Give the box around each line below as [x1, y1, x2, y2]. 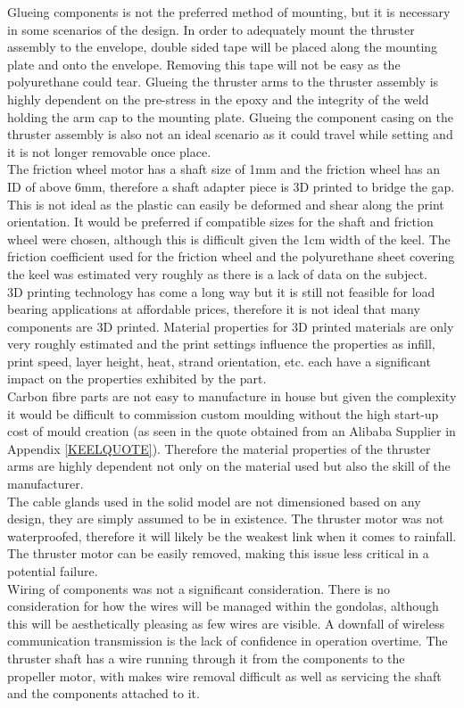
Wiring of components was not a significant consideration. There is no [7, 579, 391, 597]
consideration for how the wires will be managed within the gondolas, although [7, 597, 439, 615]
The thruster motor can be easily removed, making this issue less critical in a [7, 544, 429, 563]
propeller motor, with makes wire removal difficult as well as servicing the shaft [7, 666, 442, 685]
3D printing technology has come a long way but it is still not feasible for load [7, 282, 435, 300]
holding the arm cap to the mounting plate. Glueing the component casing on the [7, 107, 453, 126]
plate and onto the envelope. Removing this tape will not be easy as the [7, 54, 401, 73]
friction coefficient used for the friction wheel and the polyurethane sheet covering [7, 247, 455, 266]
